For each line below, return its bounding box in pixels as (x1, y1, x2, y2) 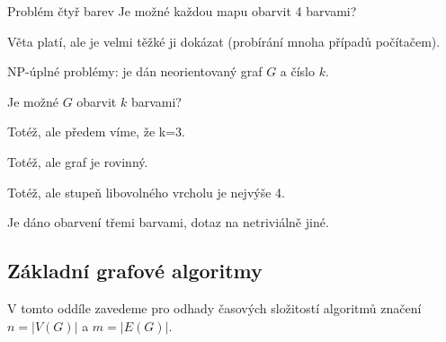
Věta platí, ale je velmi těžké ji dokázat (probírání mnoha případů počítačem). (7, 31, 441, 50)
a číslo (280, 62, 315, 81)
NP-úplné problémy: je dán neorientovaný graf (7, 62, 263, 81)
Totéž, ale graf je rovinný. (7, 152, 148, 171)
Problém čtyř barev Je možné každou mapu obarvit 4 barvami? (7, 2, 357, 20)
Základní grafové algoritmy (7, 257, 263, 285)
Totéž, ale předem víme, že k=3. (7, 122, 185, 141)
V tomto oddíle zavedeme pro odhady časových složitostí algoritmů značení (7, 298, 422, 317)
